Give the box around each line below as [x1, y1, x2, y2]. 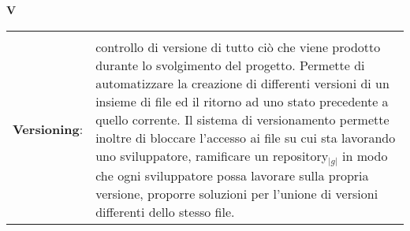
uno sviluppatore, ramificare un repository [95, 146, 329, 165]
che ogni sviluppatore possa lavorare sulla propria [95, 166, 369, 184]
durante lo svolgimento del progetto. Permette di [95, 55, 365, 74]
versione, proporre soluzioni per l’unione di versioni [95, 184, 378, 203]
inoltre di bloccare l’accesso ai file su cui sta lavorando [95, 128, 396, 147]
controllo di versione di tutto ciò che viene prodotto [95, 37, 381, 56]
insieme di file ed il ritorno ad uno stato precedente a [95, 91, 389, 110]
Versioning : [13, 120, 84, 139]
